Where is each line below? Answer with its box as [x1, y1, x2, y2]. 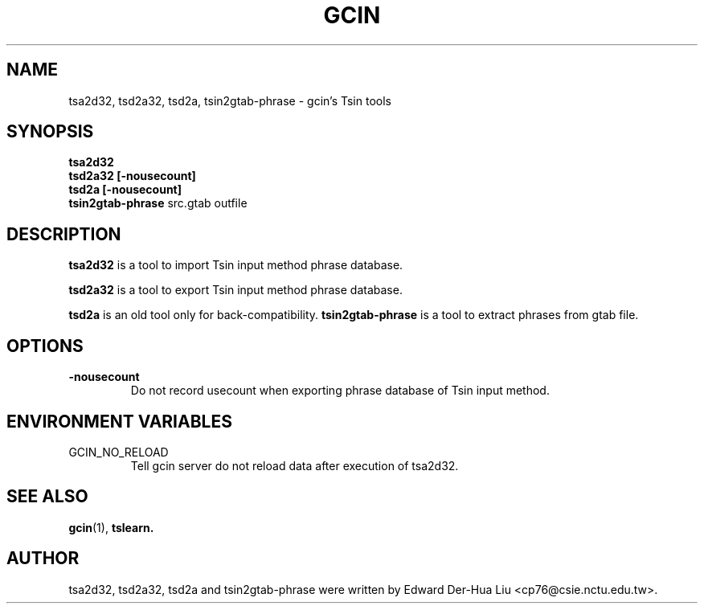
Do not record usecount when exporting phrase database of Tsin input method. [130, 383, 550, 398]
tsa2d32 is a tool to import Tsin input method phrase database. [68, 258, 403, 272]
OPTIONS [6, 335, 84, 356]
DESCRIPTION [6, 223, 121, 244]
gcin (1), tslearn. [68, 520, 154, 534]
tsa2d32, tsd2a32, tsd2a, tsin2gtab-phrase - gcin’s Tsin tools [68, 93, 391, 108]
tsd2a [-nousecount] [68, 182, 182, 197]
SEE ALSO [6, 486, 88, 507]
